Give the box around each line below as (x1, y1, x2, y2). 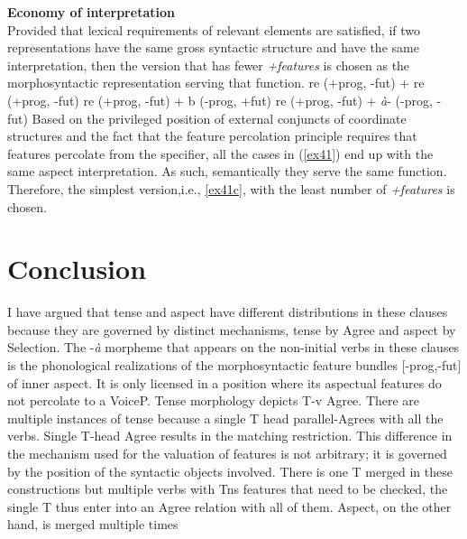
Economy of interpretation (7, 3, 175, 21)
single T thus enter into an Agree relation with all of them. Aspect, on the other (7, 497, 452, 516)
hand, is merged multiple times (7, 515, 179, 534)
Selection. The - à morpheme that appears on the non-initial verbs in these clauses (7, 338, 460, 357)
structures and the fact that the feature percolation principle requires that (7, 126, 417, 145)
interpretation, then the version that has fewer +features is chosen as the (7, 55, 410, 74)
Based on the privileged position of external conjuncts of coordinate (32, 108, 407, 127)
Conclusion (7, 250, 147, 287)
